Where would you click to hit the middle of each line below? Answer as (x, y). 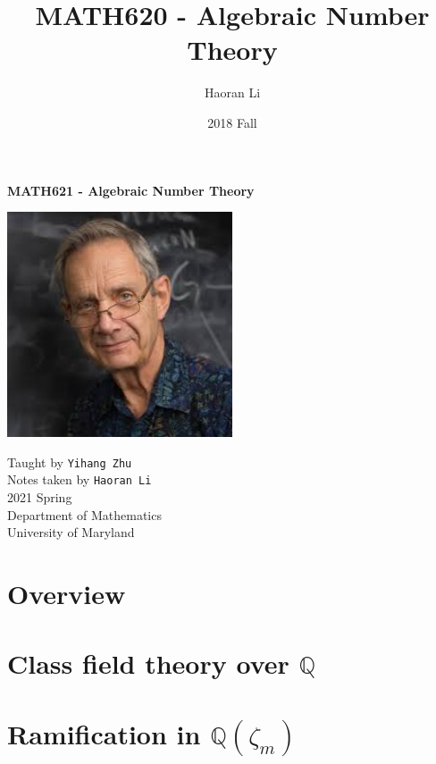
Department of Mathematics (84, 514)
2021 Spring (40, 497)
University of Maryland (71, 532)
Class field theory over (148, 663)
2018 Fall (232, 122)
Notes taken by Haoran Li (80, 479)
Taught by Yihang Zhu (70, 462)
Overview (67, 593)
